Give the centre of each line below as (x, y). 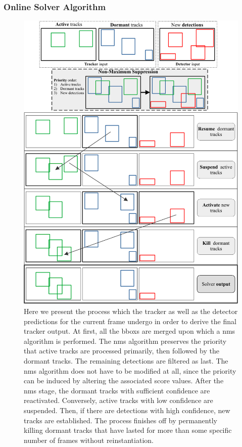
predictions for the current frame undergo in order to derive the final (130, 321)
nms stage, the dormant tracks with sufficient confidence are (117, 390)
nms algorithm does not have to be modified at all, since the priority (130, 370)
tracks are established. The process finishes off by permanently (120, 420)
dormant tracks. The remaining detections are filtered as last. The (126, 361)
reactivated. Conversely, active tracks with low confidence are (118, 400)
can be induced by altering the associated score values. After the (124, 381)
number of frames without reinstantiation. (89, 440)
